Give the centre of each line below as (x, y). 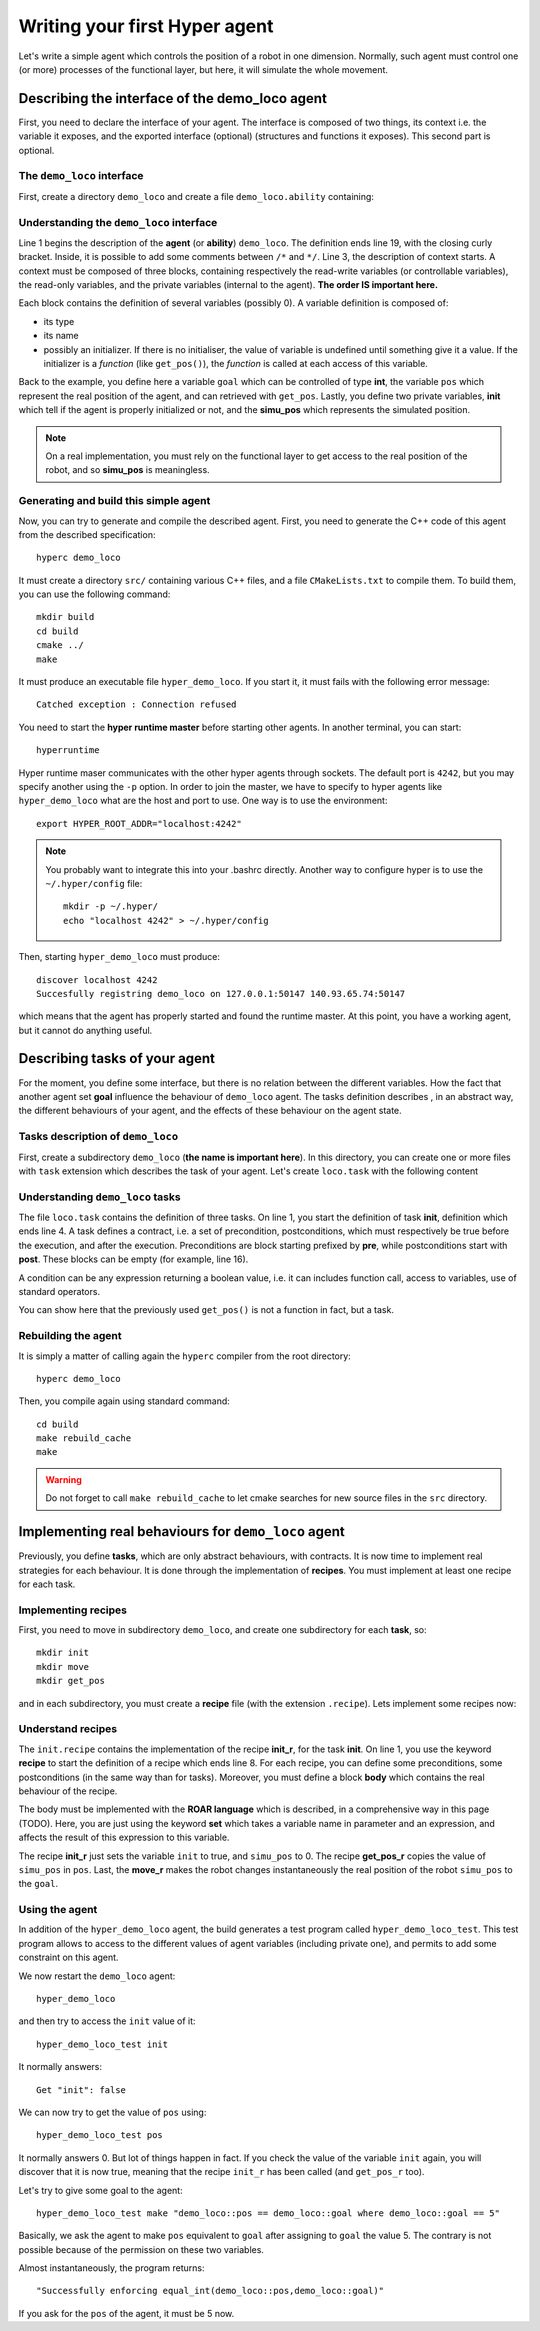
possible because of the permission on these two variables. (141, 2249)
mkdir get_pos (70, 1681)
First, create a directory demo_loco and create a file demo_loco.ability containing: (196, 196)
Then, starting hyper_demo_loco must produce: (119, 957)
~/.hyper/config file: (94, 883)
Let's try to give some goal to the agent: (101, 2190)
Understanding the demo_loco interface (118, 222)
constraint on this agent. (68, 1957)
